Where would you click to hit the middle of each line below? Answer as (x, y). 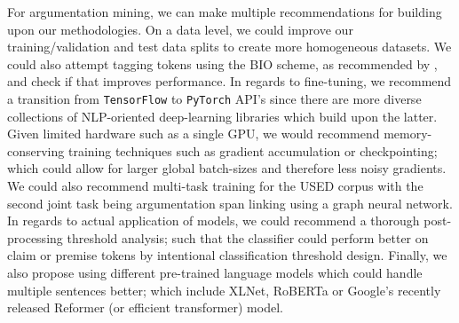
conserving (36, 150)
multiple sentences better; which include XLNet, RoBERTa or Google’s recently (224, 290)
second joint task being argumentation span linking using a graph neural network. (230, 203)
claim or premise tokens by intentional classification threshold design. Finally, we (227, 255)
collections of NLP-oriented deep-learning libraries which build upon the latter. (222, 116)
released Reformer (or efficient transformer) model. (145, 307)
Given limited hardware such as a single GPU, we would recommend (194, 134)
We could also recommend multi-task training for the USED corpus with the (215, 185)
